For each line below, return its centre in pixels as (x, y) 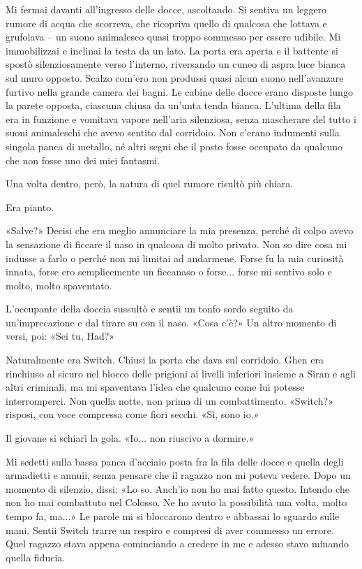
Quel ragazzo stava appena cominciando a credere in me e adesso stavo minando (177, 543)
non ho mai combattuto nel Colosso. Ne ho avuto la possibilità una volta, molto (176, 502)
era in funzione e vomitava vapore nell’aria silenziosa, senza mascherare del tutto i (181, 118)
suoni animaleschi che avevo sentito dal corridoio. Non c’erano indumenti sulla (173, 132)
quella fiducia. (36, 557)
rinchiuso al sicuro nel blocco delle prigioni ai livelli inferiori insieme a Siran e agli (181, 373)
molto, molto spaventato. (59, 285)
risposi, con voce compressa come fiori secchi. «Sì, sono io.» (133, 414)
